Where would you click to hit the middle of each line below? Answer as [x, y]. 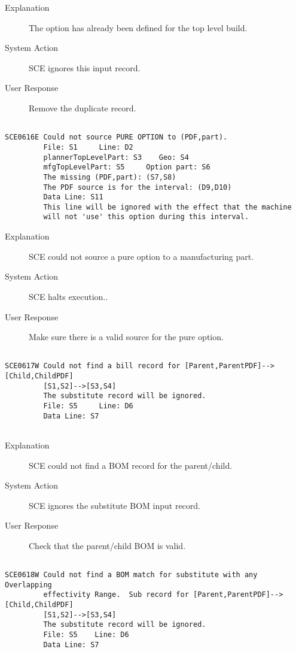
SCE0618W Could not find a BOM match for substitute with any [131, 575]
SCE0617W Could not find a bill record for [93, 366]
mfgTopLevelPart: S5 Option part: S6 [127, 167]
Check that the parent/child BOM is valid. [107, 545]
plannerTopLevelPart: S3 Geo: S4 [116, 157]
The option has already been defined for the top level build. [138, 27]
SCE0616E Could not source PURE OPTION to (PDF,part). [116, 137]
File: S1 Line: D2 [88, 147]
